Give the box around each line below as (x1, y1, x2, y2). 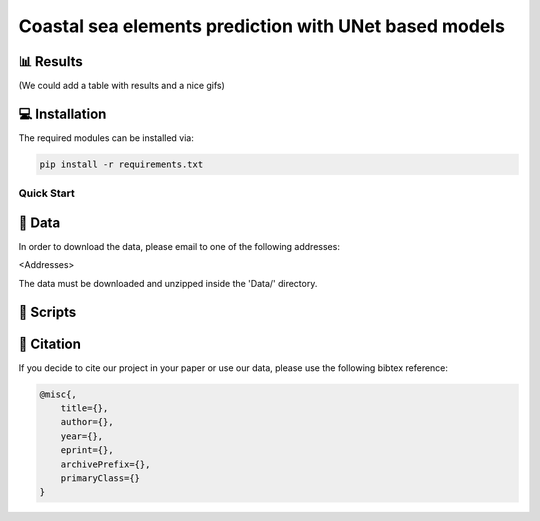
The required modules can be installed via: (18, 131, 194, 144)
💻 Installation (18, 105, 107, 122)
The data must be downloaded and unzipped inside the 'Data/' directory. (18, 277, 318, 289)
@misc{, (39, 388, 77, 400)
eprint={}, (60, 445, 114, 456)
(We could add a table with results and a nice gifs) (18, 80, 225, 92)
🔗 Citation (18, 335, 82, 352)
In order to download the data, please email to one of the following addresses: (18, 241, 340, 253)
